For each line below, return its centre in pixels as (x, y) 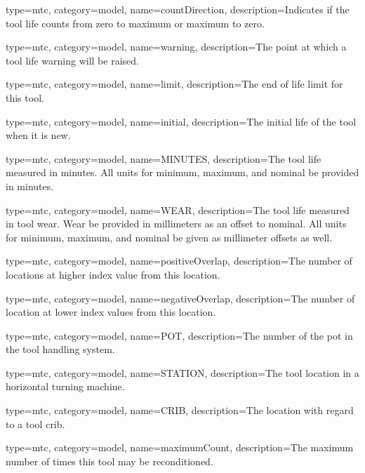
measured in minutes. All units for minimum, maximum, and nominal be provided (182, 172)
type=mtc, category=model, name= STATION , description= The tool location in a (182, 372)
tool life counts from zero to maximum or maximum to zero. (135, 23)
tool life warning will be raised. (72, 60)
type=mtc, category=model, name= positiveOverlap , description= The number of (179, 261)
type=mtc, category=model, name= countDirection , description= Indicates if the (178, 9)
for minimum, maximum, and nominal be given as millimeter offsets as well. (169, 237)
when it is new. (38, 135)
